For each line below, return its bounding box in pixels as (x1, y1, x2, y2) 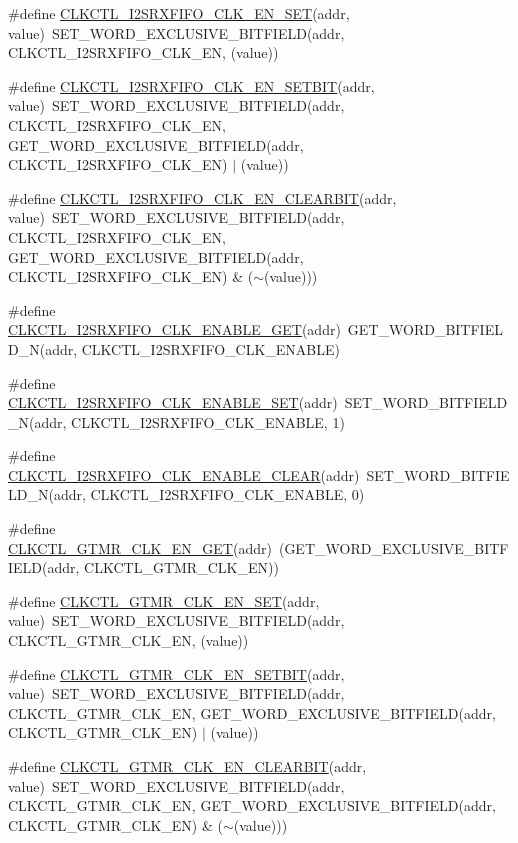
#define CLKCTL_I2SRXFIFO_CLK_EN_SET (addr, (8, 3, 350, 23)
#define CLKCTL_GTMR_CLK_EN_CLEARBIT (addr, (8, 756, 367, 776)
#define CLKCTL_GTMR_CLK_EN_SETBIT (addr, (8, 663, 345, 684)
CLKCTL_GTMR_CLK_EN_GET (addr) (8, 537, 272, 558)
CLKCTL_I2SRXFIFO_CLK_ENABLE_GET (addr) (8, 319, 341, 340)
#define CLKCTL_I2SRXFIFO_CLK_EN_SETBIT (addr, (8, 75, 375, 96)
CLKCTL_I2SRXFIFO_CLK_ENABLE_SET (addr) (8, 392, 338, 413)
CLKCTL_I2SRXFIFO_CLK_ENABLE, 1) (71, 411, 345, 432)
